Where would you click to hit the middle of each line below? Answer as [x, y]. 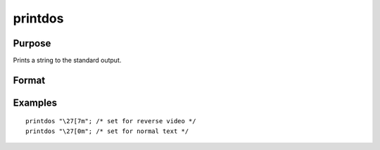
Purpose [32, 43]
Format [29, 80]
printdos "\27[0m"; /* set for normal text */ [107, 131]
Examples [35, 102]
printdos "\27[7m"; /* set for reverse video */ [111, 121]
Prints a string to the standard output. [67, 61]
